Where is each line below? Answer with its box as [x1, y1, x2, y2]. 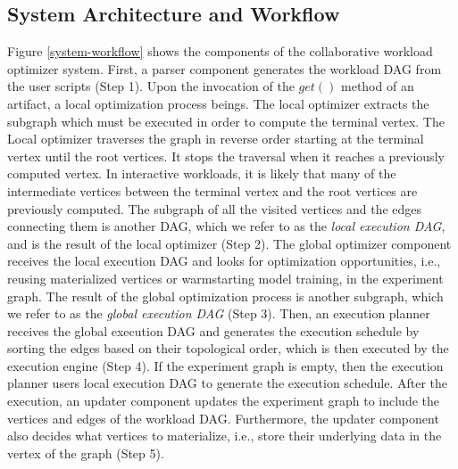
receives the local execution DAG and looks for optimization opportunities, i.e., [7, 251, 441, 270]
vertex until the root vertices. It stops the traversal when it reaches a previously [7, 146, 445, 165]
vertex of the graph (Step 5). [7, 443, 164, 462]
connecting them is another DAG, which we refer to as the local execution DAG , [7, 217, 446, 235]
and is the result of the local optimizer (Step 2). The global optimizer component [7, 234, 452, 252]
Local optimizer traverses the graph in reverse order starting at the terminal [7, 129, 424, 148]
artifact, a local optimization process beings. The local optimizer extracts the [7, 94, 429, 112]
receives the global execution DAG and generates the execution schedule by [7, 321, 420, 340]
